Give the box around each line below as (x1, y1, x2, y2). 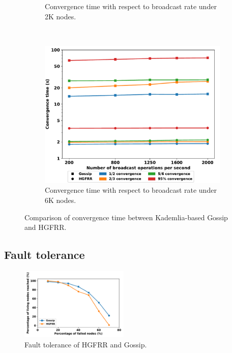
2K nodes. (45, 11, 76, 21)
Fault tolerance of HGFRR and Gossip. (24, 339, 147, 349)
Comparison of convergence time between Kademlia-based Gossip (24, 212, 228, 222)
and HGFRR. (24, 222, 67, 232)
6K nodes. (45, 195, 76, 205)
